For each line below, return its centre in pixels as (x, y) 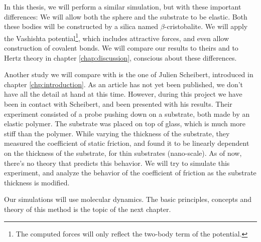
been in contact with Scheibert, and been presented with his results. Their (118, 104)
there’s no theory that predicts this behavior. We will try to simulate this (117, 163)
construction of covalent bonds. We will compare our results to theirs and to (121, 48)
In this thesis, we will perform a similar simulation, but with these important (123, 7)
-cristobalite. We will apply (206, 26)
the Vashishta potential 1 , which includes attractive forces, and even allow (117, 37)
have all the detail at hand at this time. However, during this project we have (123, 94)
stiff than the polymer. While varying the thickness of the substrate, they (117, 133)
